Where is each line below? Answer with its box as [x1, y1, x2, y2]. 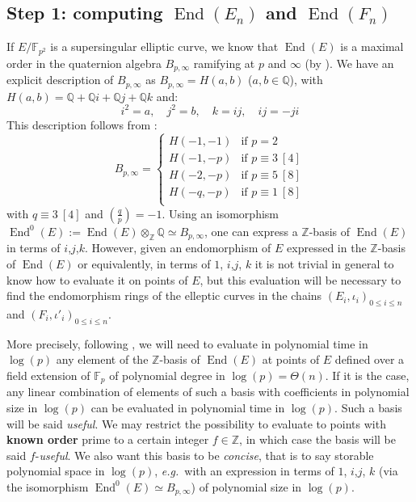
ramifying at [193, 54, 255, 71]
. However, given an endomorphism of [85, 239, 271, 256]
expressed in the [287, 239, 367, 256]
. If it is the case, [325, 366, 410, 383]
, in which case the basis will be [239, 431, 396, 448]
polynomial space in [6, 462, 105, 479]
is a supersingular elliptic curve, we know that [50, 38, 279, 55]
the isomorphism [6, 478, 89, 495]
